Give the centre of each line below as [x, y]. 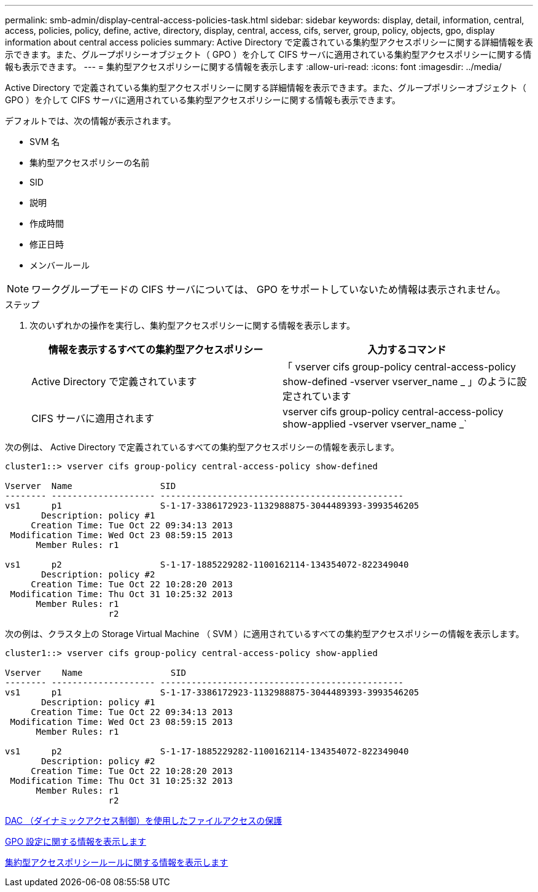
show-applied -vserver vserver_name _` [375, 424]
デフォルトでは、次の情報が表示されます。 [91, 121]
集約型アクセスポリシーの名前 [90, 162]
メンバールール [60, 265]
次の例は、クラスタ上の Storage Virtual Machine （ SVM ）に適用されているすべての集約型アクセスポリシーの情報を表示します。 [265, 634]
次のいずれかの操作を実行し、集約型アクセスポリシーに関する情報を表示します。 [192, 325]
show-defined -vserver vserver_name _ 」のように [400, 381]
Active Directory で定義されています [114, 381]
